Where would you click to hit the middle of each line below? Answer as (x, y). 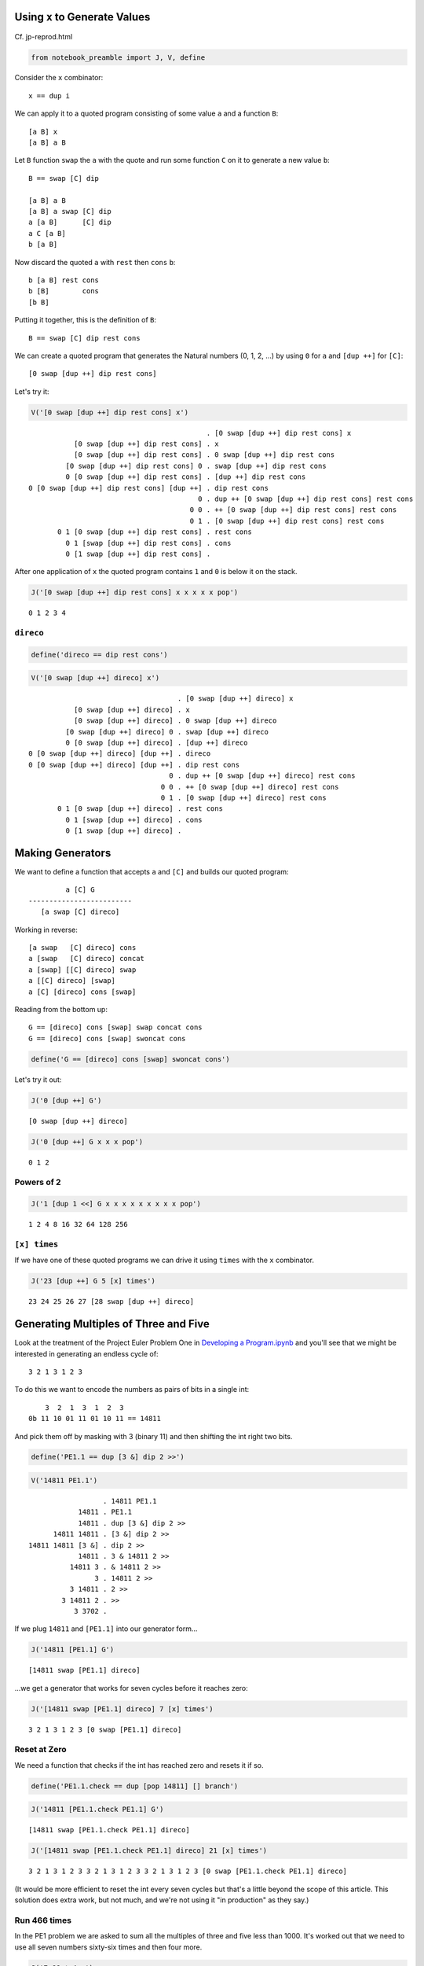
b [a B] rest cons (64, 280)
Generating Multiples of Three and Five (112, 1324)
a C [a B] (47, 233)
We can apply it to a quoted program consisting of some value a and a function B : (146, 113)
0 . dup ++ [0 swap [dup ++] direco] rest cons (262, 776)
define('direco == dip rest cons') (99, 654)
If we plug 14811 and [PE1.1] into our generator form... (106, 1629)
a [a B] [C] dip (70, 223)
